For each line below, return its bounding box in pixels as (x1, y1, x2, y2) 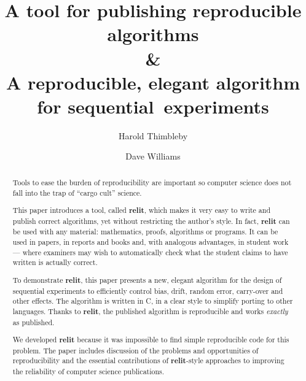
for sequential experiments (37, 93, 269, 118)
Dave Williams (125, 150, 181, 163)
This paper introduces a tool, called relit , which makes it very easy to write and (12, 205, 271, 216)
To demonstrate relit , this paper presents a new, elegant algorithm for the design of (12, 274, 282, 285)
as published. (12, 317, 55, 327)
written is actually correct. (12, 257, 98, 267)
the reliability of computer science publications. (12, 366, 165, 377)
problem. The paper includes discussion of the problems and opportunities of (12, 345, 259, 355)
